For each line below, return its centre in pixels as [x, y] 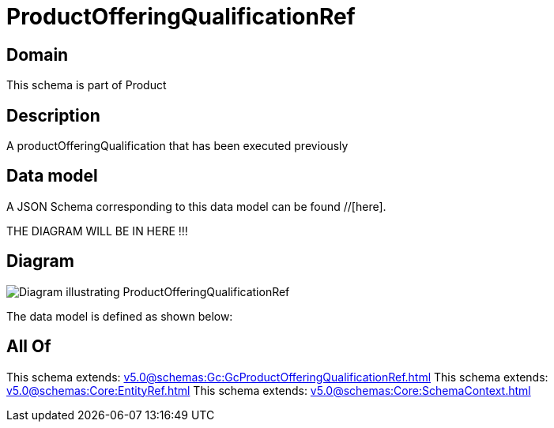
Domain [38, 54]
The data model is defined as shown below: [120, 316]
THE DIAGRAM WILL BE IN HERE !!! [97, 231]
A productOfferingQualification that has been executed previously [177, 146]
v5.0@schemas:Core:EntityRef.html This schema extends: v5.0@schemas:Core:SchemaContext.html [269, 390]
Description [53, 115]
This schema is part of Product [87, 85]
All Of [29, 347]
